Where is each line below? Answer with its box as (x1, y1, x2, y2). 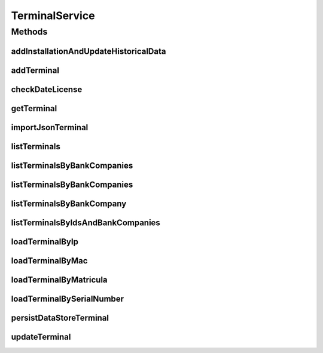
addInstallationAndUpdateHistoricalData (11, 46, 166, 56)
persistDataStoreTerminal (11, 312, 109, 323)
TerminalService (11, 9, 95, 22)
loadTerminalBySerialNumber (11, 293, 124, 304)
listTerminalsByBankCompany (11, 198, 127, 208)
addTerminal (11, 65, 60, 75)
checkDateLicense (11, 84, 83, 94)
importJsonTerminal (11, 122, 89, 133)
